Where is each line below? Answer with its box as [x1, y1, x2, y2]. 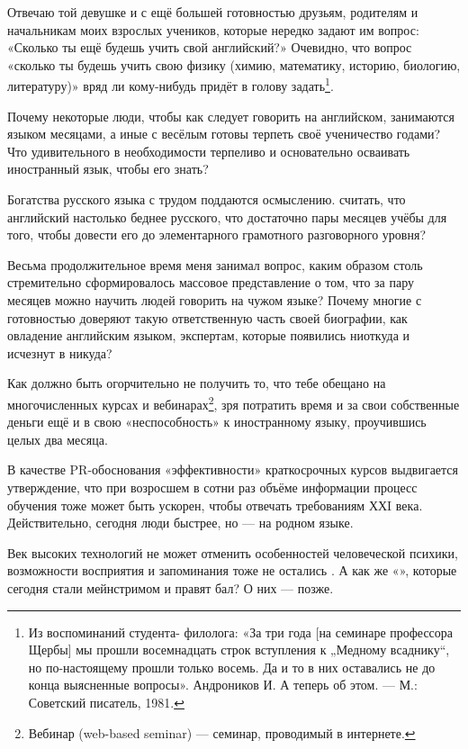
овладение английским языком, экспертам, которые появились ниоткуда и [7, 326, 410, 345]
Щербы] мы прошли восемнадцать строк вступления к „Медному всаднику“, [28, 640, 450, 659]
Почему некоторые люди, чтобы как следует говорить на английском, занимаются [7, 106, 454, 125]
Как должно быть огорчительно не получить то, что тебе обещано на [7, 374, 386, 393]
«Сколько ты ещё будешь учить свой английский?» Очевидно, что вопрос [7, 38, 412, 57]
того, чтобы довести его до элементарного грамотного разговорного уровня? [7, 225, 427, 244]
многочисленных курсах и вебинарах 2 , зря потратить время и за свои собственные [7, 392, 460, 413]
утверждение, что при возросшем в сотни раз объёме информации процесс [7, 477, 418, 496]
